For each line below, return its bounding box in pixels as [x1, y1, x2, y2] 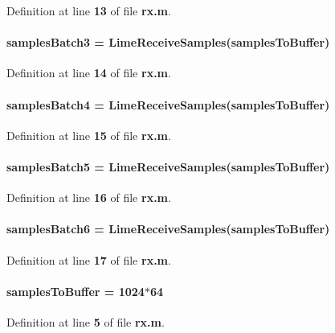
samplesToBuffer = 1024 [6, 282, 145, 299]
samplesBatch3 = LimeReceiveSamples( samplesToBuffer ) [6, 34, 330, 51]
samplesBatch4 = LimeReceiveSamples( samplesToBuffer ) [6, 96, 330, 113]
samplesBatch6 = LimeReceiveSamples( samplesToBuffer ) [6, 220, 330, 237]
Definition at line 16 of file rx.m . [6, 189, 171, 206]
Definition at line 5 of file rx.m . [6, 313, 165, 330]
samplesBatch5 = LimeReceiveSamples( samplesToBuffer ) [6, 158, 330, 175]
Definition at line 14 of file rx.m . [6, 64, 171, 81]
